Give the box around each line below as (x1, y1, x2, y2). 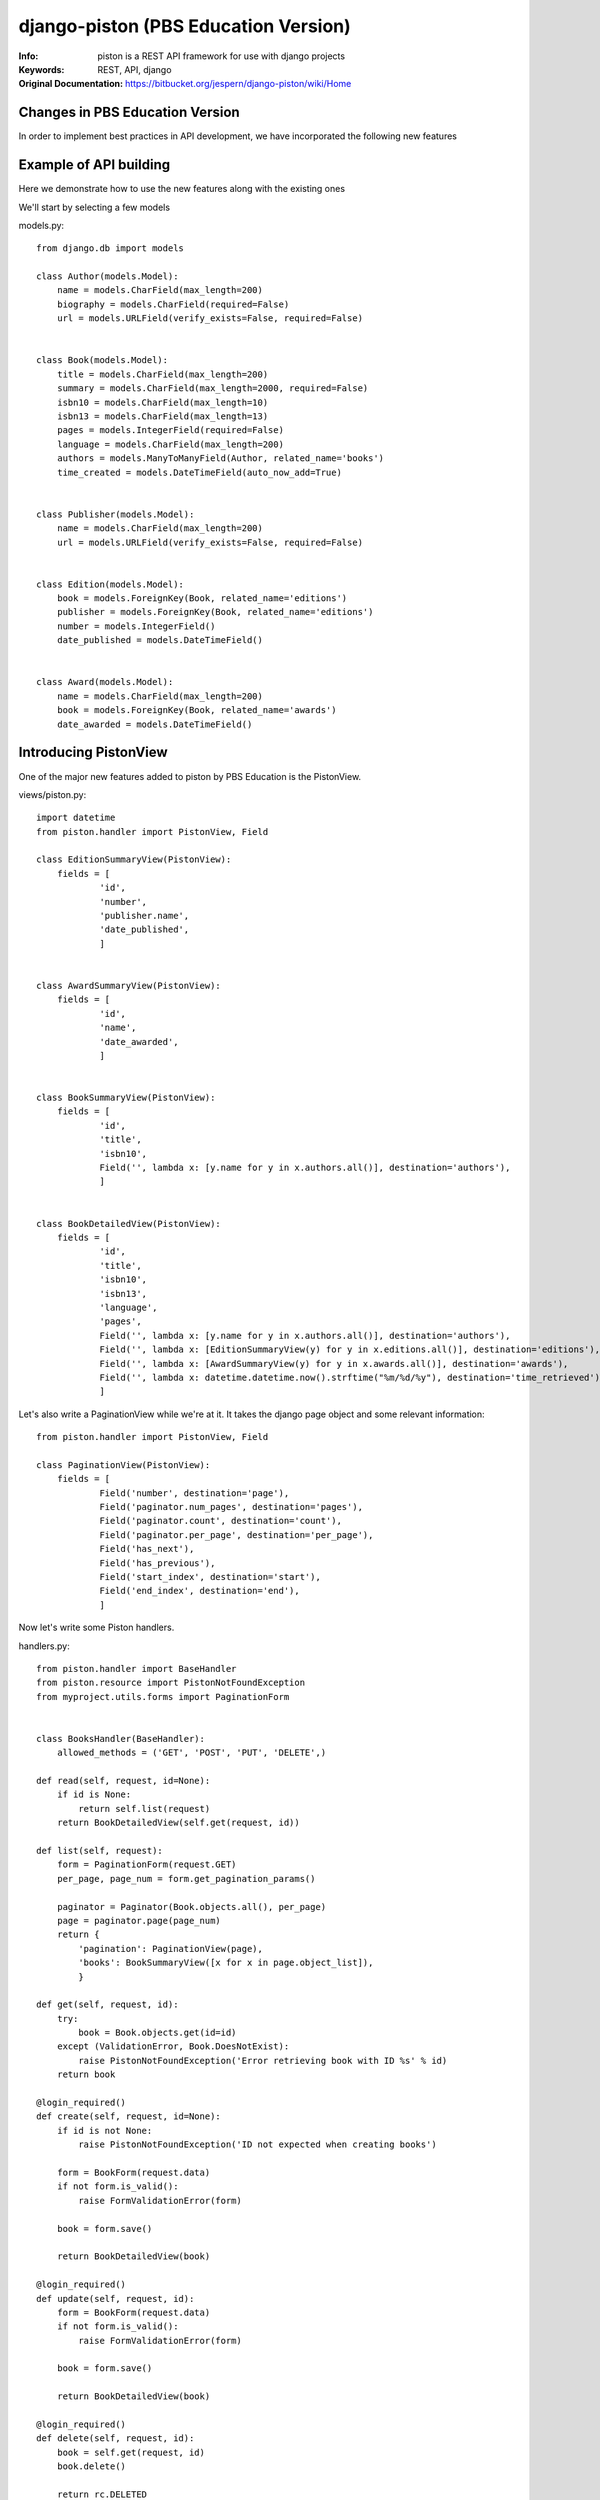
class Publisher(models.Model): (36, 508, 195, 520)
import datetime (36, 812, 116, 824)
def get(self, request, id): (36, 1999, 179, 2010)
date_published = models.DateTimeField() (56, 635, 264, 646)
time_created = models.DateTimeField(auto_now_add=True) (56, 466, 342, 478)
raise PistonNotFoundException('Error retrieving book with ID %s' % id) (78, 2055, 448, 2066)
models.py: (18, 219, 65, 231)
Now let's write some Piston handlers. (18, 1621, 175, 1634)
